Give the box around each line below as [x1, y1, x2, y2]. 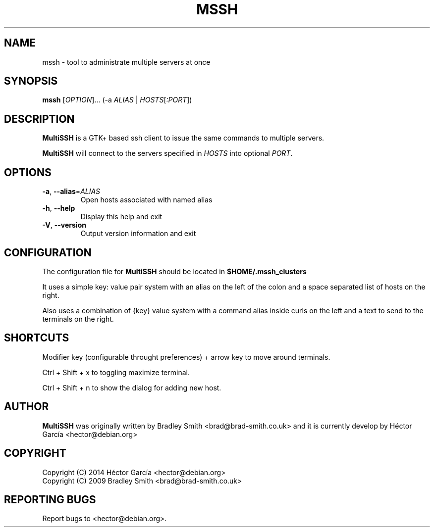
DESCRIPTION [4, 112, 75, 125]
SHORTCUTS [4, 332, 69, 344]
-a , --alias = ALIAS [42, 187, 101, 196]
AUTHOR [4, 400, 49, 413]
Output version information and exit [80, 229, 196, 238]
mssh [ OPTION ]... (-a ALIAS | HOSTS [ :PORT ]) [42, 96, 192, 104]
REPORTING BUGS [4, 493, 96, 506]
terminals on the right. [42, 314, 114, 323]
